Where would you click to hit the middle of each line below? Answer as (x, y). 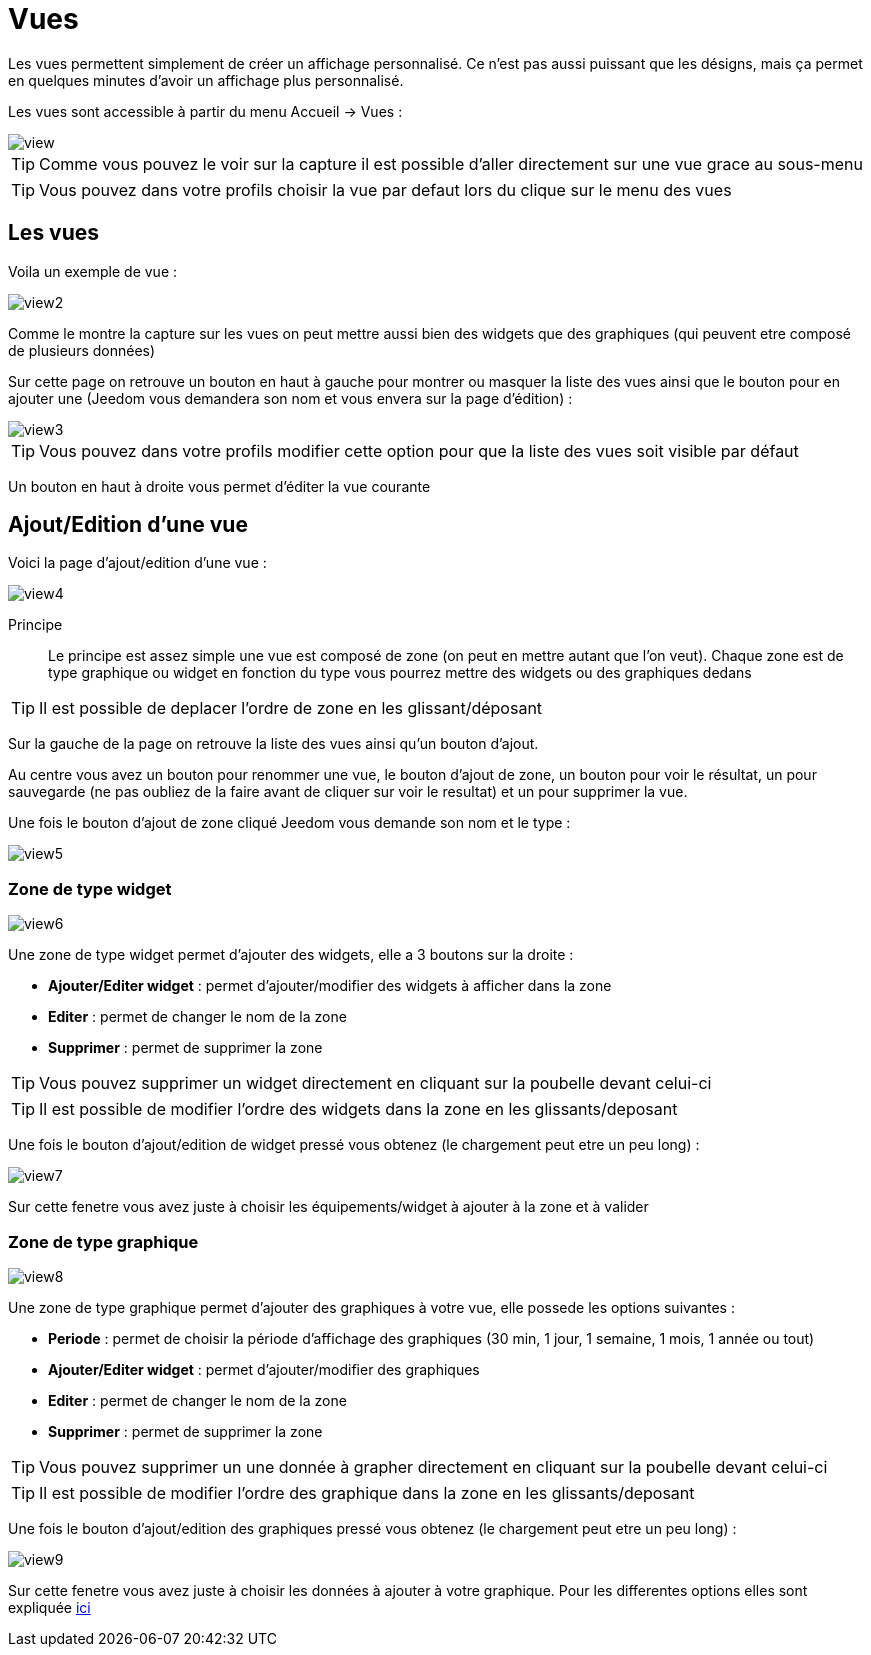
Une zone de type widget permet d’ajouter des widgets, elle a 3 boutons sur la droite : (291, 955)
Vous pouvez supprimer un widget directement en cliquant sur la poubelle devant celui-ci (375, 1083)
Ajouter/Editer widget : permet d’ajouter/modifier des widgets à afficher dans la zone (330, 986)
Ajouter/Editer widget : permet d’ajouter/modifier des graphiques (264, 1369)
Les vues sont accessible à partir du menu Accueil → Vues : (205, 111)
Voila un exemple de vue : (93, 271)
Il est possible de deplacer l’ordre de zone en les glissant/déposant (291, 708)
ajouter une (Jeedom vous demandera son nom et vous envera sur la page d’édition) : (290, 398)
